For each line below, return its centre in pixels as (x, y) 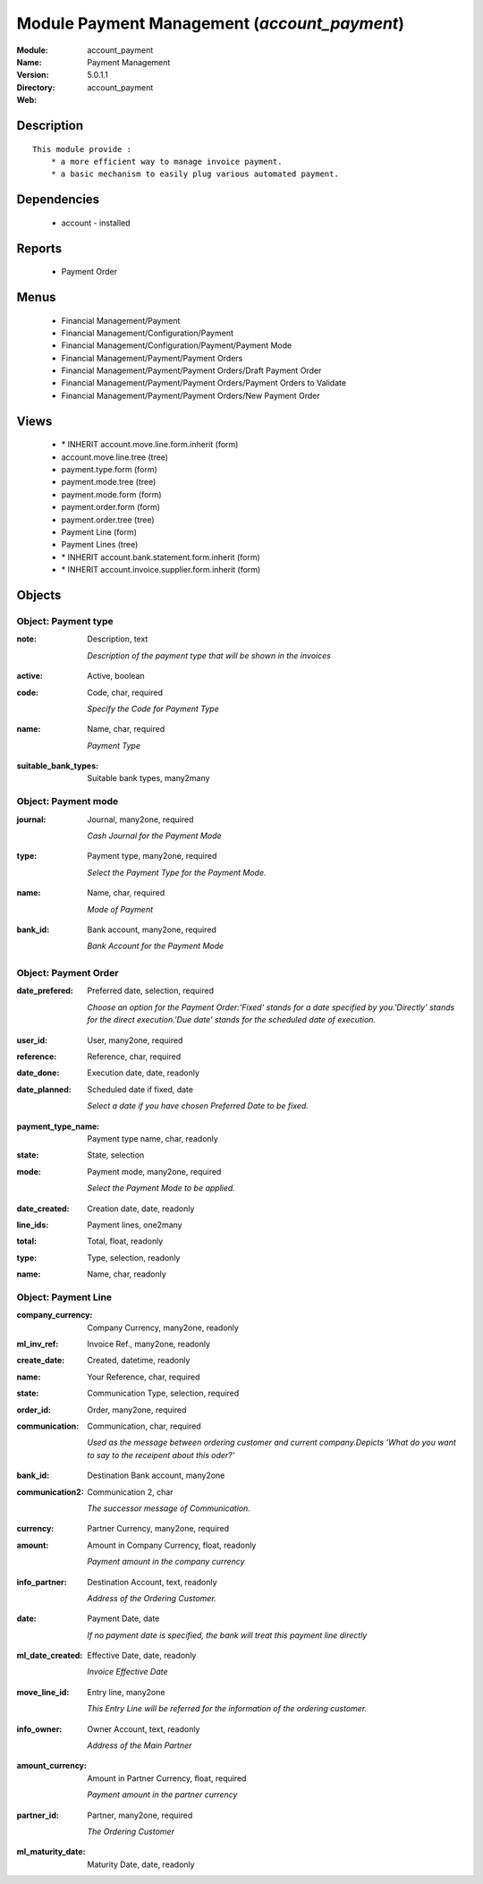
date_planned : (44, 1089)
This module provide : (82, 149)
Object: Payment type (65, 621)
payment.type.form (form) (110, 470)
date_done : (38, 1073)
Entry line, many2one (126, 1692)
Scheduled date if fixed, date (140, 1089)
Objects (39, 595)
